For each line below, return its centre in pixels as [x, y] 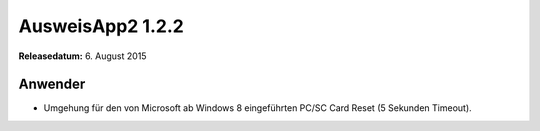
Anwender [52, 84]
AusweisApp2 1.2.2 [101, 26]
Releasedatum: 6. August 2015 [82, 56]
